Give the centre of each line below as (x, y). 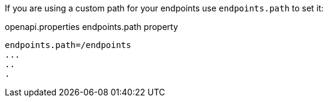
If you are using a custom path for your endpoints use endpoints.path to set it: (164, 8)
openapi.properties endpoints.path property (91, 27)
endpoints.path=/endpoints (68, 45)
